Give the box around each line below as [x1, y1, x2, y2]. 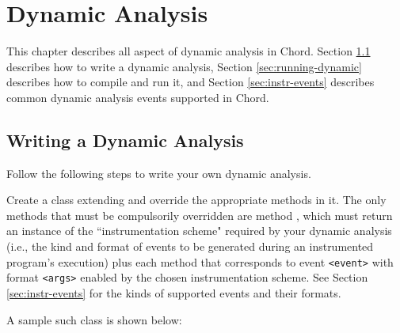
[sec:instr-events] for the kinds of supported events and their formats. [6, 284, 341, 301]
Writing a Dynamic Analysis [6, 127, 244, 152]
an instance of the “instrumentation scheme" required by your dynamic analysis [6, 222, 392, 239]
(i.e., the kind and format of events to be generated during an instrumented [6, 238, 374, 255]
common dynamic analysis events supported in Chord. [6, 89, 269, 105]
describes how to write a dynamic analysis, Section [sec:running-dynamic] [6, 58, 362, 74]
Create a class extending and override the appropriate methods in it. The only [6, 191, 387, 208]
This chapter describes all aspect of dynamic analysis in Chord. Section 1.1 [6, 43, 371, 59]
